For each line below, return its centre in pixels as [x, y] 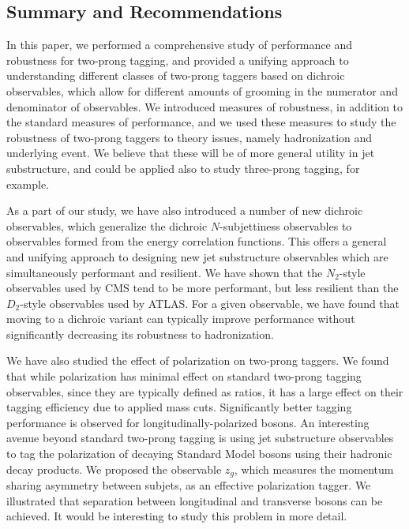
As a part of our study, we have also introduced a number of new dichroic [185, 210]
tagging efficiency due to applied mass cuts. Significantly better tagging [179, 407]
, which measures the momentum [314, 469]
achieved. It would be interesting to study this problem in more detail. [177, 516]
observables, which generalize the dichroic [107, 225]
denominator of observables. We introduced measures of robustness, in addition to [205, 106]
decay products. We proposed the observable [114, 469]
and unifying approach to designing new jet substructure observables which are [197, 256]
